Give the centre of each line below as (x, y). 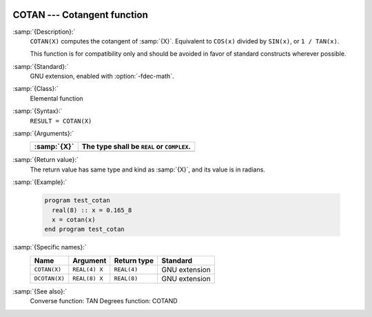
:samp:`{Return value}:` (46, 160)
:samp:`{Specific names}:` (50, 247)
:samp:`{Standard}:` (41, 66)
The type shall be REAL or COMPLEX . (136, 147)
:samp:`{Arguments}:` (43, 134)
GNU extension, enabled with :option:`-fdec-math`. (102, 76)
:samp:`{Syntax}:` (38, 111)
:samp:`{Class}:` (35, 89)
